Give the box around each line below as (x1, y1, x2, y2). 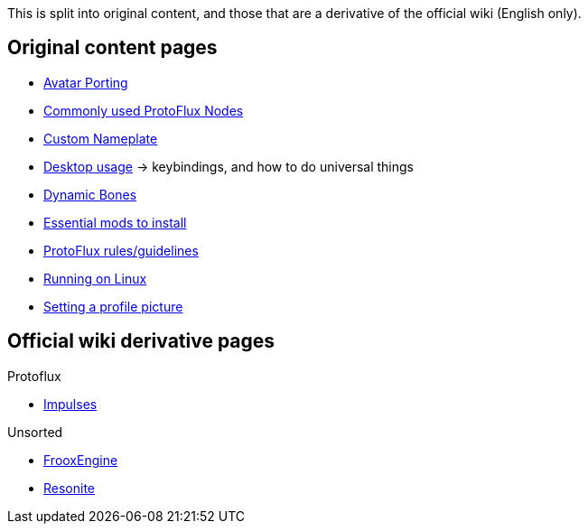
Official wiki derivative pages (7, 330, 275, 353)
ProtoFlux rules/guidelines (43, 242, 199, 258)
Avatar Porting (43, 74, 128, 90)
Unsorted (7, 424, 63, 440)
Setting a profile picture (43, 298, 183, 314)
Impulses (43, 396, 98, 412)
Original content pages (7, 36, 218, 60)
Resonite (43, 480, 96, 496)
